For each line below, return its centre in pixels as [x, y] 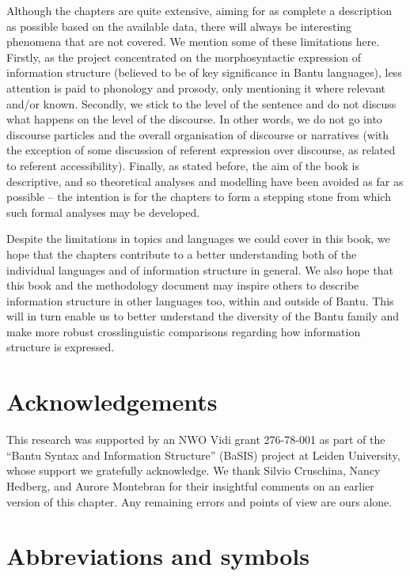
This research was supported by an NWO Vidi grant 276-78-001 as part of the [196, 440]
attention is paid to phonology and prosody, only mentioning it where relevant [196, 87]
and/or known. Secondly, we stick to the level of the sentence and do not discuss [201, 103]
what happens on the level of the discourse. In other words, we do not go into [194, 119]
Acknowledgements [112, 402]
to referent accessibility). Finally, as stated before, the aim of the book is [183, 165]
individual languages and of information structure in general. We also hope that [200, 269]
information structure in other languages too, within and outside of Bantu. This [200, 300]
